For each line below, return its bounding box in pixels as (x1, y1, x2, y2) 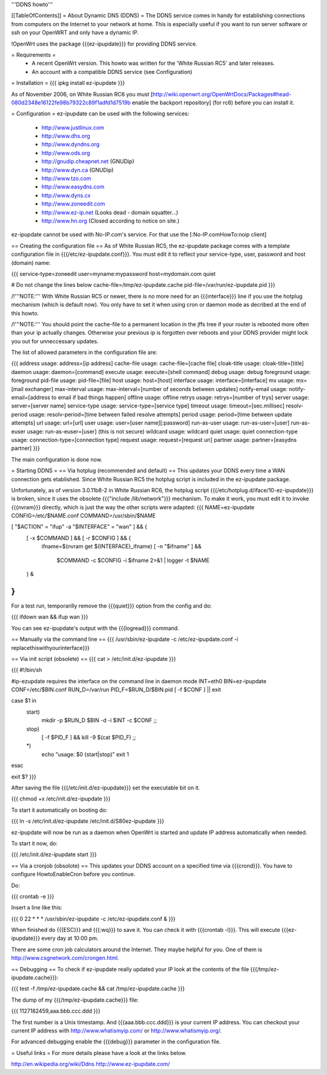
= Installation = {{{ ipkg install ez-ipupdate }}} (11, 79, 125, 87)
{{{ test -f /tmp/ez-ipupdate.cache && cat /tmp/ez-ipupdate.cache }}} (11, 985, 185, 993)
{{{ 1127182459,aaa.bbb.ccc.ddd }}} (11, 1007, 101, 1015)
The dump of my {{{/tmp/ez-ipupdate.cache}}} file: (11, 996, 139, 1003)
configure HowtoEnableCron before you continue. (11, 871, 136, 878)
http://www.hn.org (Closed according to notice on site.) (41, 217, 180, 224)
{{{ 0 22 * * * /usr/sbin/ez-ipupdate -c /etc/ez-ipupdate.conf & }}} (11, 915, 176, 922)
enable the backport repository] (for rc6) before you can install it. (131, 99, 295, 106)
